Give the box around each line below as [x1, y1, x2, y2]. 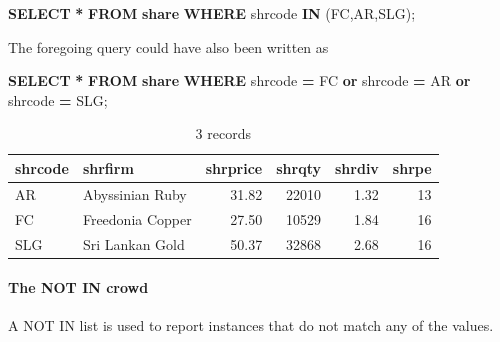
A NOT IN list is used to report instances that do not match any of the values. [8, 315, 494, 336]
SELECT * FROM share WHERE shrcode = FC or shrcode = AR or [8, 70, 471, 91]
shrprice [205, 157, 263, 178]
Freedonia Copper [82, 208, 192, 229]
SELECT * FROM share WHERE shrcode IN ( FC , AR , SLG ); [8, 3, 416, 23]
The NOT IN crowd [8, 277, 149, 298]
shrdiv [335, 157, 379, 178]
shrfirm [82, 157, 134, 178]
